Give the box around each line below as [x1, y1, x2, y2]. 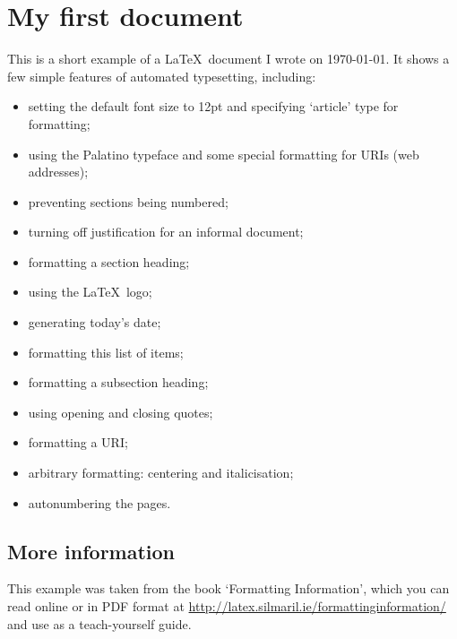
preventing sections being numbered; [28, 192, 228, 211]
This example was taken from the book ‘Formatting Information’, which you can [7, 579, 450, 598]
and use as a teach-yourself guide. [7, 614, 192, 633]
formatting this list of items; [28, 342, 184, 361]
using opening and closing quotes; [28, 402, 213, 421]
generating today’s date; [28, 313, 161, 332]
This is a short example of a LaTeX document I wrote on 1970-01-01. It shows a [7, 49, 450, 68]
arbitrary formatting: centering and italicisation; [28, 463, 294, 482]
